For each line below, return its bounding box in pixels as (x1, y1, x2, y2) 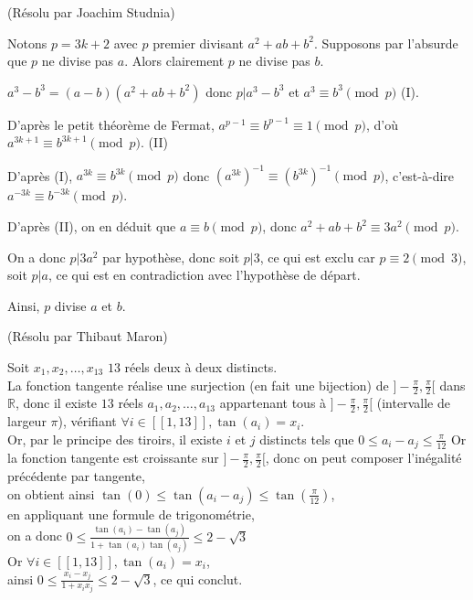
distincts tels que (259, 429, 354, 448)
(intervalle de (376, 393, 450, 412)
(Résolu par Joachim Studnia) (7, 3, 175, 21)
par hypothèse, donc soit (102, 247, 240, 266)
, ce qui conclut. (152, 569, 243, 588)
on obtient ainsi (7, 484, 95, 503)
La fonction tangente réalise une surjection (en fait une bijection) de (7, 375, 389, 394)
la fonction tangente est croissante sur (7, 448, 219, 467)
